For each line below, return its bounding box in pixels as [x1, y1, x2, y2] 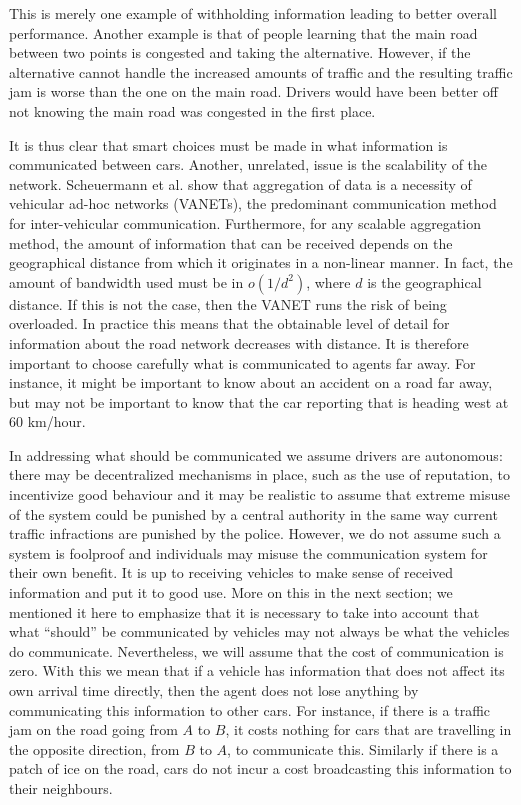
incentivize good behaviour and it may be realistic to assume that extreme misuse [9, 484, 510, 505]
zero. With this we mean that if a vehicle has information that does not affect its [9, 660, 505, 681]
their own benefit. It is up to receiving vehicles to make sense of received [9, 562, 454, 583]
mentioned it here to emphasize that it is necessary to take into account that [9, 601, 480, 622]
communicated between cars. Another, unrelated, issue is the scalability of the [9, 154, 488, 175]
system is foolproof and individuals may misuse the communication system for [9, 542, 488, 563]
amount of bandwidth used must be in [9, 271, 244, 292]
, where [306, 271, 351, 292]
